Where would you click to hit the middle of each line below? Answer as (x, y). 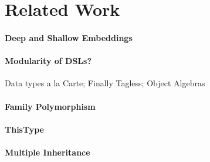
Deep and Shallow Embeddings (69, 37)
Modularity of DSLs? (48, 61)
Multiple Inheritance (48, 152)
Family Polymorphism (50, 106)
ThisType (24, 129)
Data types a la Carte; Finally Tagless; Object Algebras (105, 83)
